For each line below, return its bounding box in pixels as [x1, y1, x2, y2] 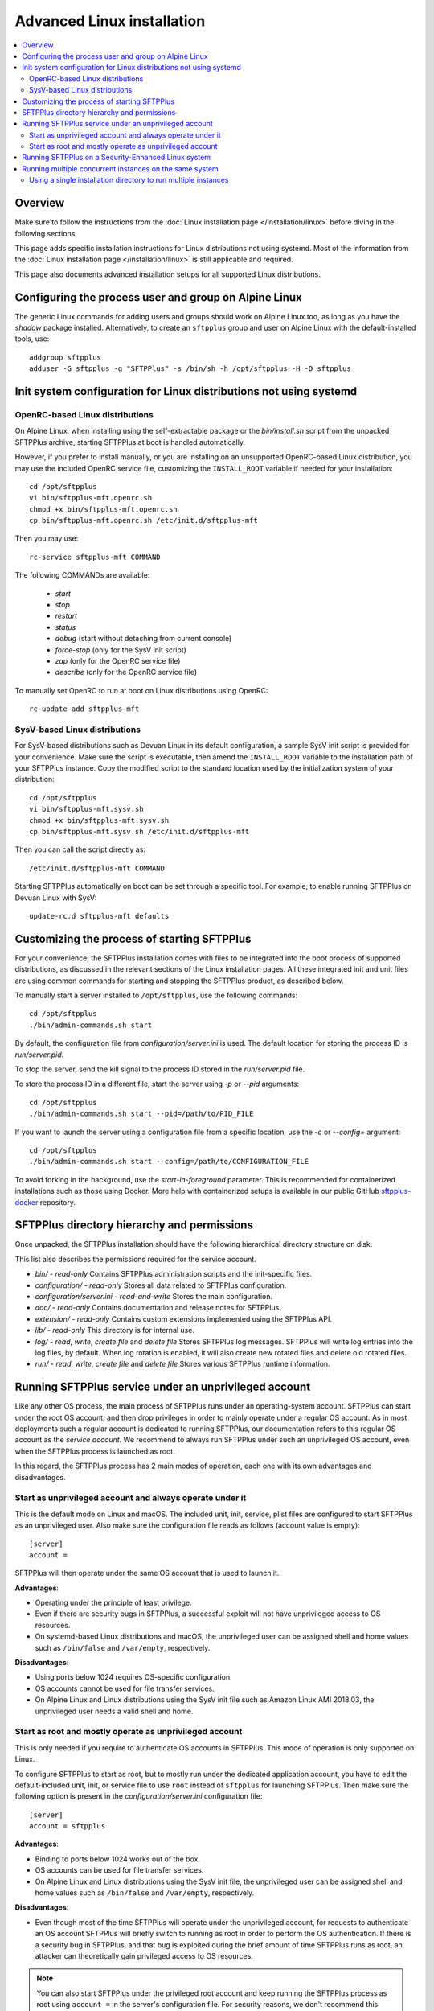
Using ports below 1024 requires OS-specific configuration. [35, 1672, 232, 1682]
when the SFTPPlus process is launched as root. [14, 1446, 176, 1456]
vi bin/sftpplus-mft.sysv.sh [29, 804, 144, 814]
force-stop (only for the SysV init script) [55, 644, 186, 655]
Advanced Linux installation [14, 12, 206, 30]
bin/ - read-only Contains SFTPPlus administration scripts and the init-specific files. [35, 1269, 313, 1279]
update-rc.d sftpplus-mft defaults [29, 911, 170, 920]
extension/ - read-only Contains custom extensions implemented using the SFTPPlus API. [35, 1314, 333, 1323]
